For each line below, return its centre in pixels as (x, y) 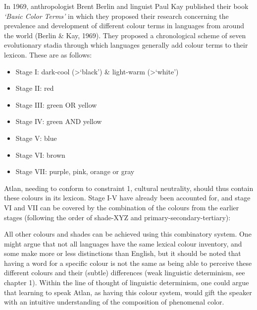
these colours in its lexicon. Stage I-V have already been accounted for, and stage (127, 198)
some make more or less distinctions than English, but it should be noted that (123, 253)
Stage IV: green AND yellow (59, 121)
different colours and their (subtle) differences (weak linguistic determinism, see (125, 273)
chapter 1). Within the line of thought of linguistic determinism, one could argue (127, 282)
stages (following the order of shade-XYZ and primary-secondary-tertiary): (117, 217)
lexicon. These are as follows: (48, 54)
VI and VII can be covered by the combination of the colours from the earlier (122, 207)
